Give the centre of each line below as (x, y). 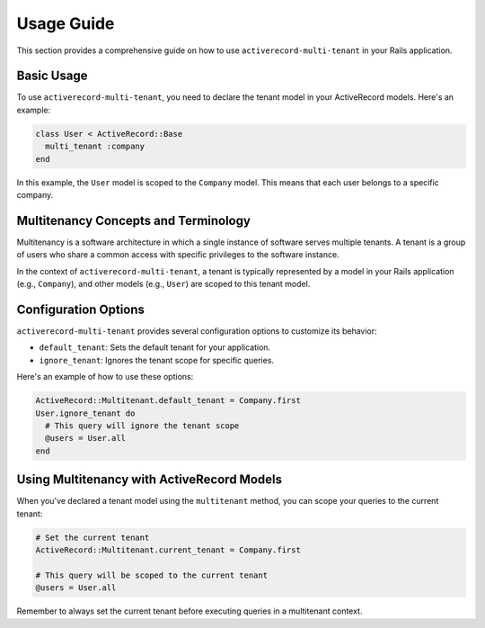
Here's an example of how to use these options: (105, 377)
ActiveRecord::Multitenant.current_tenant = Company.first (168, 550)
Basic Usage (52, 76)
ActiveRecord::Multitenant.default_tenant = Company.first (168, 401)
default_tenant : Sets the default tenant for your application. (155, 347)
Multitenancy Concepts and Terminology (134, 220)
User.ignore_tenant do (85, 413)
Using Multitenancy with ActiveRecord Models (150, 480)
